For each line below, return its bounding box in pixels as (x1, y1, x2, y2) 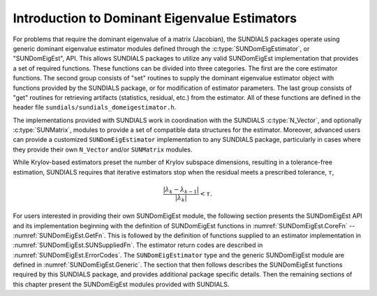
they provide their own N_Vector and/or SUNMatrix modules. (13, 145, 193, 154)
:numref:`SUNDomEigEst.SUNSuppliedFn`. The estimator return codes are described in (13, 241, 263, 249)
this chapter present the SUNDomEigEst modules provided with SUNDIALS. (13, 280, 230, 288)
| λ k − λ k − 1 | (163, 185, 199, 195)
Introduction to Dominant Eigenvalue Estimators (13, 10, 297, 26)
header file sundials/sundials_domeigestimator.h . (13, 103, 177, 112)
